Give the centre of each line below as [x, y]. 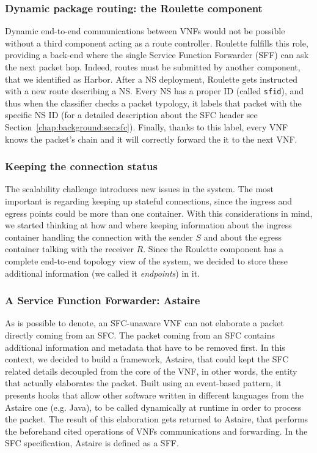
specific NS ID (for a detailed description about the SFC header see [131, 115]
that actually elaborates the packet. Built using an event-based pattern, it [143, 383]
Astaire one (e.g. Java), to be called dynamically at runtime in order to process [153, 407]
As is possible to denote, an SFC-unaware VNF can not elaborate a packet [144, 323]
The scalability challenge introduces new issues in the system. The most [140, 189]
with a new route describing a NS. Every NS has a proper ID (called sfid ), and [155, 91]
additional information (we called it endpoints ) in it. [103, 273]
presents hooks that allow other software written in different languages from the [155, 395]
